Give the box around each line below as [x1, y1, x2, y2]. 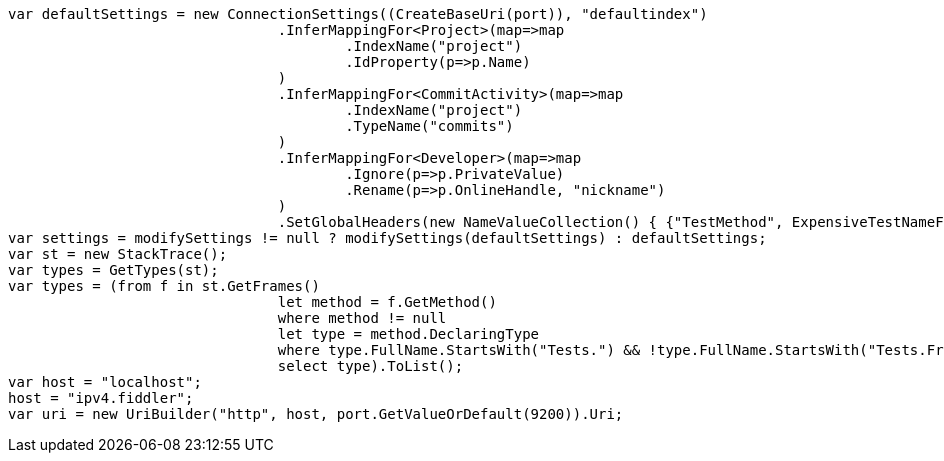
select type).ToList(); [277, 358, 464, 374]
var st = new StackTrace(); [8, 246, 228, 262]
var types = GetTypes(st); [8, 262, 219, 278]
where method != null [277, 310, 447, 326]
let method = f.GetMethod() [277, 294, 497, 310]
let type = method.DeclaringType [277, 326, 540, 342]
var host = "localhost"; [8, 374, 202, 390]
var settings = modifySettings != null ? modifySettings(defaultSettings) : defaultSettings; [8, 230, 767, 246]
